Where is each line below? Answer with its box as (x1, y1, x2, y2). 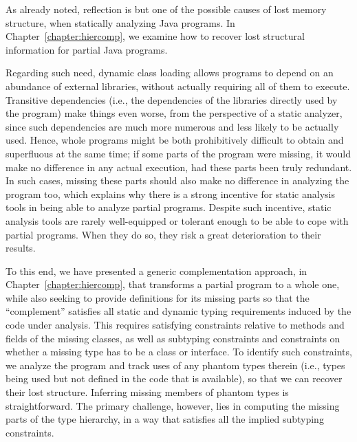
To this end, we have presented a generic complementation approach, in (6, 263, 307, 278)
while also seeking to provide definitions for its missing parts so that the (6, 290, 310, 305)
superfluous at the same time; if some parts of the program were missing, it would (6, 146, 351, 160)
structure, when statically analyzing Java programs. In (6, 15, 235, 30)
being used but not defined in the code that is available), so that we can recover (6, 371, 343, 386)
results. (6, 241, 36, 255)
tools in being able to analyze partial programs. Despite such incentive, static (6, 200, 332, 214)
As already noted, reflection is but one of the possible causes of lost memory (6, 2, 327, 16)
